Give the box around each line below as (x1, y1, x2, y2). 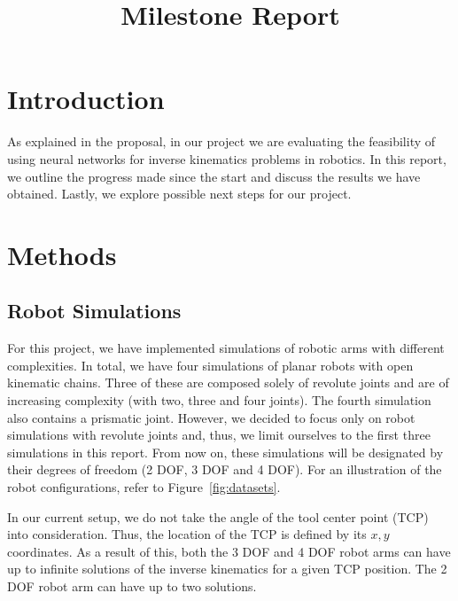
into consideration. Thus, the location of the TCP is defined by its (7, 525, 367, 543)
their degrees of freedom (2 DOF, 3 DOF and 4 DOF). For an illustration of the (7, 460, 442, 479)
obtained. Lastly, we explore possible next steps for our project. (7, 184, 352, 203)
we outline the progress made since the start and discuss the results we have (7, 167, 421, 185)
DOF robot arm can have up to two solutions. (7, 576, 257, 595)
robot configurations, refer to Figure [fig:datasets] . (7, 478, 281, 496)
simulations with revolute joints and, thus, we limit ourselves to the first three (7, 425, 431, 444)
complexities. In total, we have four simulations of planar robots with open (7, 355, 414, 374)
